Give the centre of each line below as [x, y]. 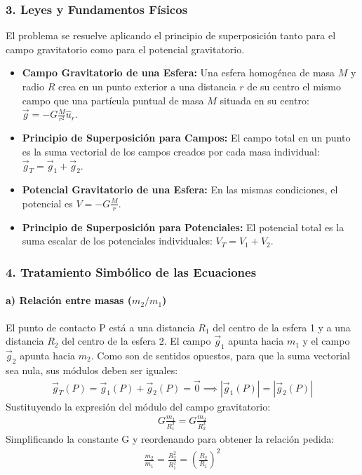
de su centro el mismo [294, 86]
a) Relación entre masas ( [69, 300]
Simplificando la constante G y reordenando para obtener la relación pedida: [170, 439]
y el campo [326, 341]
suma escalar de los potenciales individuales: [117, 241]
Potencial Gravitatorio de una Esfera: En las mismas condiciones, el [180, 190]
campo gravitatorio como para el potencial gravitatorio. [125, 49]
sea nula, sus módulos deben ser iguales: [92, 370]
